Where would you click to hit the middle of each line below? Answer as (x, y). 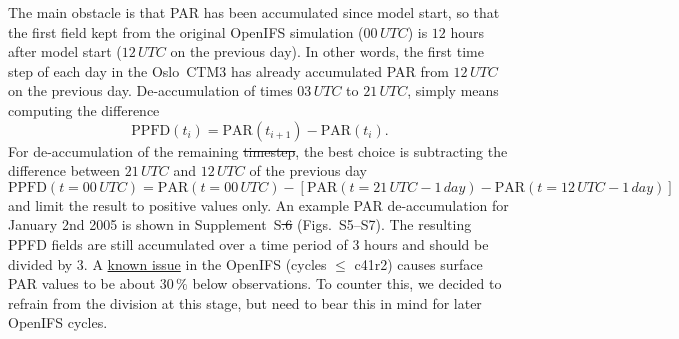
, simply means (453, 90)
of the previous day (308, 170)
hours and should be (426, 243)
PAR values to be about (82, 283)
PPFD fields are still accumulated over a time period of (178, 243)
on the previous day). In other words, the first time (327, 51)
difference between (64, 170)
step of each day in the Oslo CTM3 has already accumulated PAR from (228, 70)
